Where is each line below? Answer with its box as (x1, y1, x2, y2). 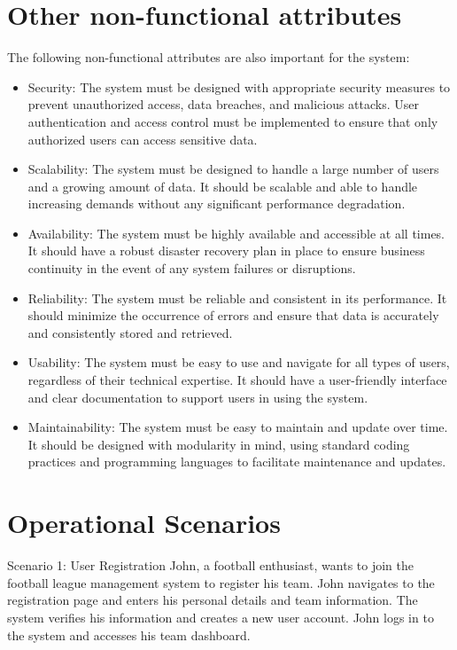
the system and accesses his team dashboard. (7, 625, 251, 644)
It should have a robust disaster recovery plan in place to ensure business (27, 241, 425, 260)
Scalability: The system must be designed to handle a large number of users (27, 160, 439, 178)
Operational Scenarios (7, 505, 281, 541)
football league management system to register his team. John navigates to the (7, 573, 435, 591)
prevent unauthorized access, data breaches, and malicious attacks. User (27, 95, 419, 114)
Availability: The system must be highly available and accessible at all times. (27, 223, 445, 242)
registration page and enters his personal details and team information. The (7, 591, 418, 609)
